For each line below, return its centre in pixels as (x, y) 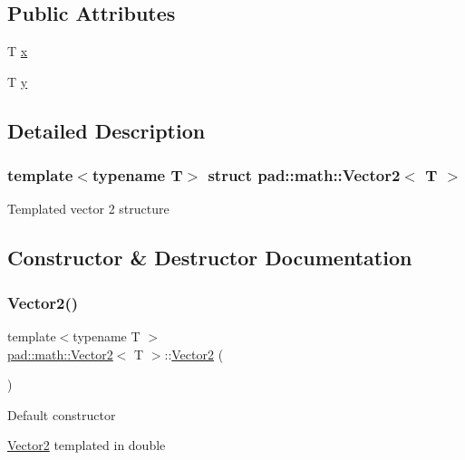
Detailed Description (107, 130)
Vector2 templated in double (87, 445)
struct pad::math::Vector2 (304, 175)
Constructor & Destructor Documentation (210, 258)
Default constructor (62, 414)
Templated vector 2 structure (88, 209)
